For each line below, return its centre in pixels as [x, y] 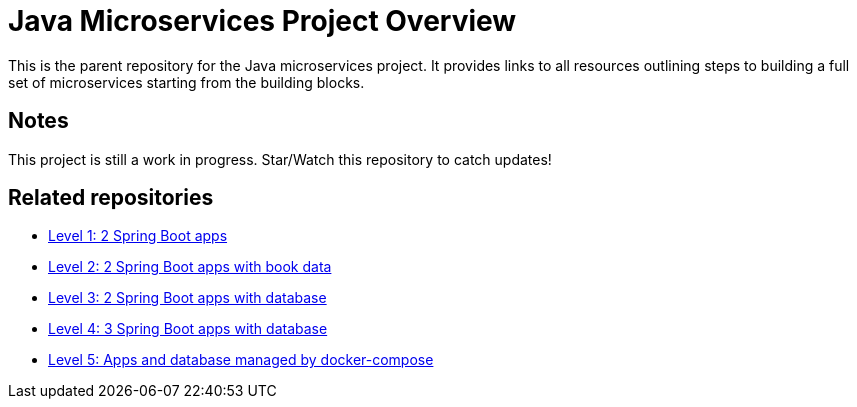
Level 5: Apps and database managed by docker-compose [241, 360]
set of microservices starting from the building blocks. [186, 82]
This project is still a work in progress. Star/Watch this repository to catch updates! [280, 159]
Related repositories [111, 198]
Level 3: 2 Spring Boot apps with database [187, 298]
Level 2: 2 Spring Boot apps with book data [190, 267]
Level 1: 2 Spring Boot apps [138, 236]
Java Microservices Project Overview [262, 21]
